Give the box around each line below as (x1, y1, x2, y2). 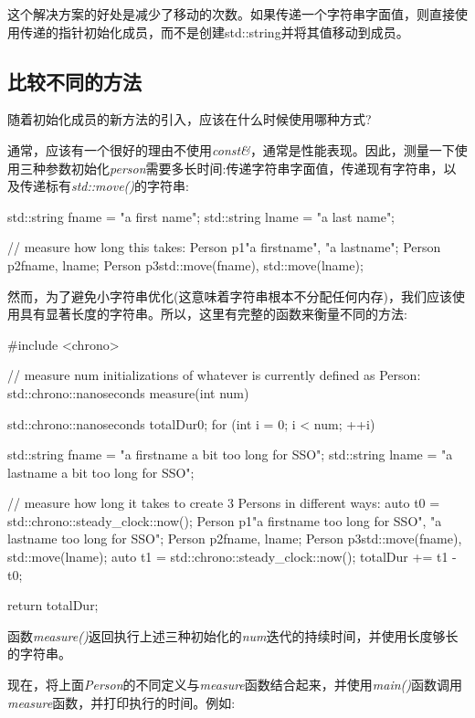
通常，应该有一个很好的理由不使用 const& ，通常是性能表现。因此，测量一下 (7, 140, 455, 159)
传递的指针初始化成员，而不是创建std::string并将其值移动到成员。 (19, 22, 409, 41)
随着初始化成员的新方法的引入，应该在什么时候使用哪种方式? (7, 110, 372, 129)
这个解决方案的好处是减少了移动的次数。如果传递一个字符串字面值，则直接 (7, 5, 455, 23)
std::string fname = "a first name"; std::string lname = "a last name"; (7, 206, 396, 226)
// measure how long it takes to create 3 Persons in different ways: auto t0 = (7, 493, 440, 512)
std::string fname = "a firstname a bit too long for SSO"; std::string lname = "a (7, 445, 453, 464)
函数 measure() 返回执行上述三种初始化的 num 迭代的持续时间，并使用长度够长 (7, 626, 459, 645)
